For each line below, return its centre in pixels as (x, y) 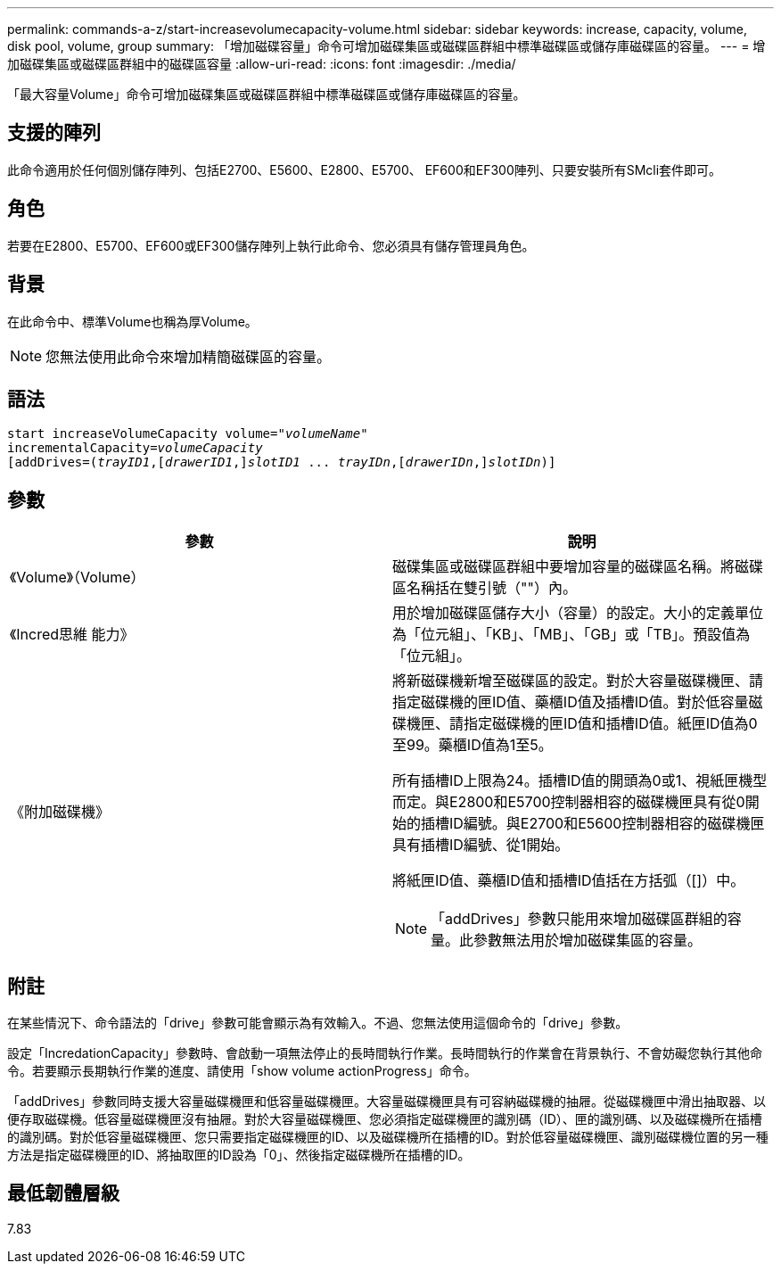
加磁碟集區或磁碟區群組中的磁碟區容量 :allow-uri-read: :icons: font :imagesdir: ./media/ (262, 64)
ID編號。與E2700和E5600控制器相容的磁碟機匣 (607, 824)
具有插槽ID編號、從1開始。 (481, 845)
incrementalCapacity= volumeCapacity (135, 448)
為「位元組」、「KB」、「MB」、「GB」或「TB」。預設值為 (571, 635)
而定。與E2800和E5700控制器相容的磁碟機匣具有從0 (569, 802)
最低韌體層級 (63, 1193)
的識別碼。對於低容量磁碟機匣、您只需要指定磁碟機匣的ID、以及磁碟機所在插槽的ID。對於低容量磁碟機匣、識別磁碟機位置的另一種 (388, 1137)
